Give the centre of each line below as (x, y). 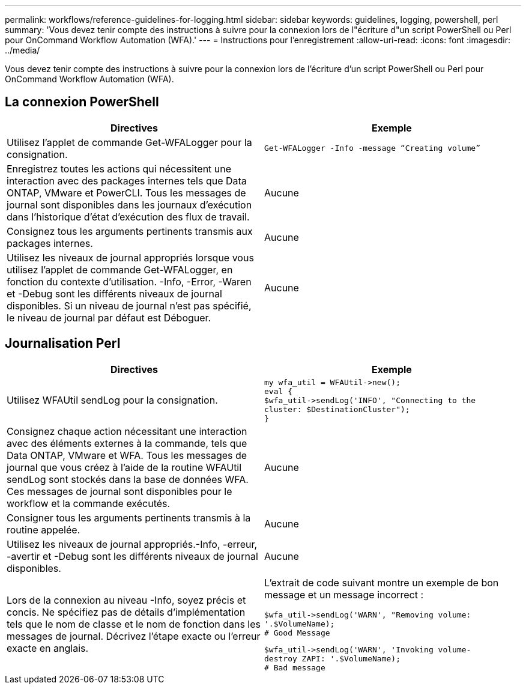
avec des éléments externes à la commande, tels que (127, 443)
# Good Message (297, 633)
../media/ (23, 50)
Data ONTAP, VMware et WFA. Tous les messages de (127, 455)
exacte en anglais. (48, 648)
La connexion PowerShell (82, 102)
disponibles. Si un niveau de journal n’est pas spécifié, (129, 305)
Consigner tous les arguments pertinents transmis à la (129, 518)
